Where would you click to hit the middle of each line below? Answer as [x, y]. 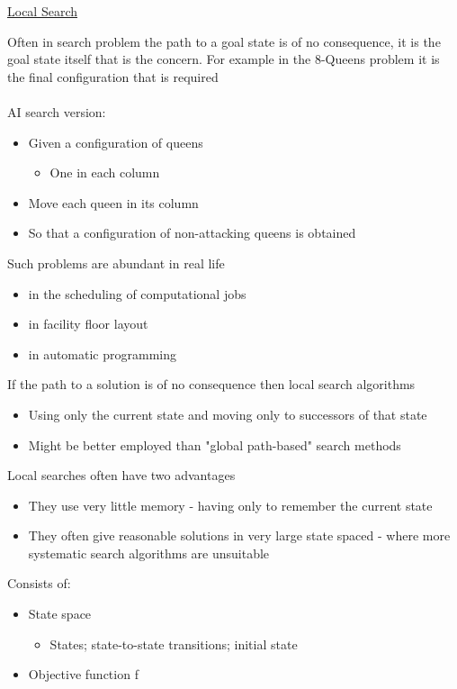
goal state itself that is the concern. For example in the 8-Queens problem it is [224, 59]
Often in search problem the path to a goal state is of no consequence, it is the [224, 41]
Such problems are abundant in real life [116, 263]
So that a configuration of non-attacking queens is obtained [192, 233]
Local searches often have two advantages [121, 475]
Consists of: [39, 583]
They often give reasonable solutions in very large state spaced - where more [239, 535]
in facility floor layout [88, 324]
